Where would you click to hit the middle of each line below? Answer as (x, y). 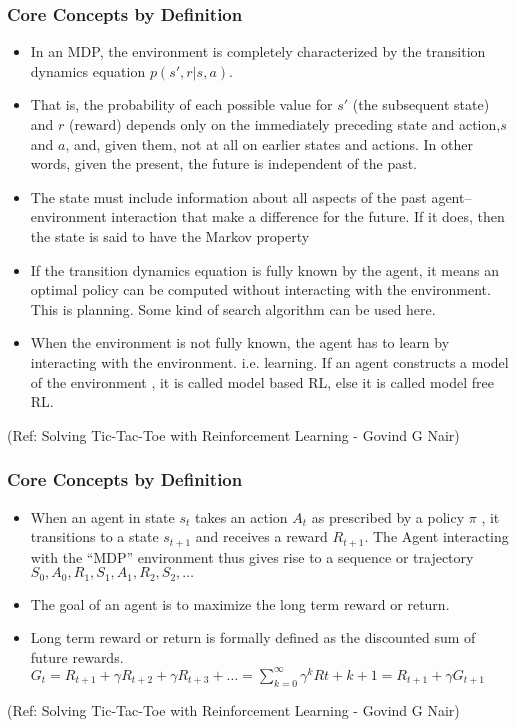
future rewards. (77, 656)
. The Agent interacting (436, 536)
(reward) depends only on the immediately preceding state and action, (285, 124)
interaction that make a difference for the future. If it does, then (308, 216)
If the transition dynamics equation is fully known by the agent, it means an (264, 269)
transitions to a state (94, 536)
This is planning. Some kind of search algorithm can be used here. (233, 308)
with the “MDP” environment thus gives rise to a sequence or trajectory (252, 556)
